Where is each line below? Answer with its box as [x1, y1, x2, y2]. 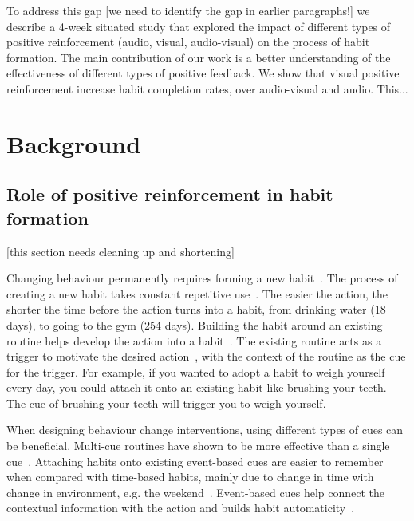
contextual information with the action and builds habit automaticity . [6, 499, 355, 516]
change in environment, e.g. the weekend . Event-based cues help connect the [6, 484, 385, 500]
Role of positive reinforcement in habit [6, 182, 333, 207]
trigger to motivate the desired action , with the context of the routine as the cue [6, 348, 406, 365]
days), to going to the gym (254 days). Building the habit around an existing [6, 316, 383, 333]
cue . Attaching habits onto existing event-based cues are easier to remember [6, 452, 384, 469]
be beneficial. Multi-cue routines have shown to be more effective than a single [6, 437, 390, 454]
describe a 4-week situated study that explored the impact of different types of [6, 18, 391, 34]
